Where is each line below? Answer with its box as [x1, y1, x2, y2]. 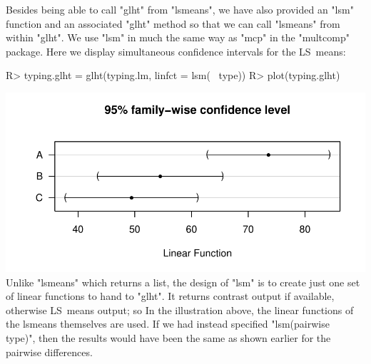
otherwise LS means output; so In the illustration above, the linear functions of [6, 302, 354, 317]
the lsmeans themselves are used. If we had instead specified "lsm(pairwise [6, 316, 330, 331]
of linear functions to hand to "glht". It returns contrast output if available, [6, 288, 335, 303]
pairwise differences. [6, 344, 93, 359]
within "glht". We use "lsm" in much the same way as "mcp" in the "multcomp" [6, 30, 350, 45]
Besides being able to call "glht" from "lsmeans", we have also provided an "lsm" [6, 2, 354, 16]
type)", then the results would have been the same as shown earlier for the [6, 330, 331, 345]
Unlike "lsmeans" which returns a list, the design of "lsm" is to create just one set [6, 274, 360, 289]
